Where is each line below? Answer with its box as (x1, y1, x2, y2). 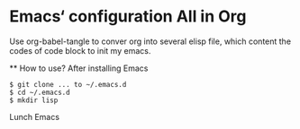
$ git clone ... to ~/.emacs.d (9, 80, 127, 89)
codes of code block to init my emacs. (9, 45, 151, 56)
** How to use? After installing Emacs (9, 63, 149, 73)
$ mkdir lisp (9, 96, 59, 105)
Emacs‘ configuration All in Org (9, 6, 247, 27)
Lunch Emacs (9, 111, 60, 122)
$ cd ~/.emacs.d (9, 88, 70, 97)
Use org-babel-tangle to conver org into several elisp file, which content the (9, 36, 291, 47)
